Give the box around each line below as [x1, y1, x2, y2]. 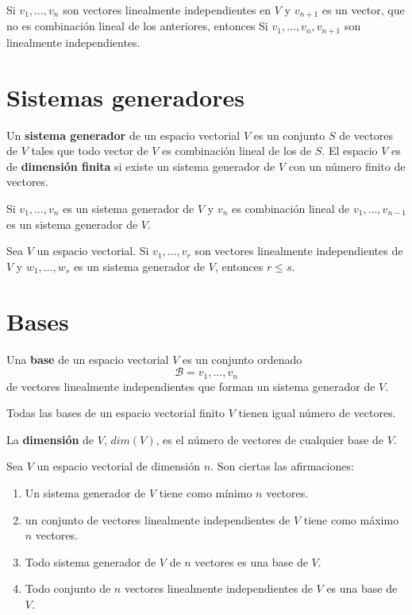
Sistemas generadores [6, 80, 245, 113]
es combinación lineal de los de [162, 142, 312, 159]
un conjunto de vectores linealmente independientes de [25, 511, 291, 528]
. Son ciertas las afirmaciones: [210, 458, 354, 474]
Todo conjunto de [25, 580, 111, 597]
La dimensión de [6, 431, 94, 447]
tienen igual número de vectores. [238, 404, 396, 421]
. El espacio [322, 142, 378, 159]
